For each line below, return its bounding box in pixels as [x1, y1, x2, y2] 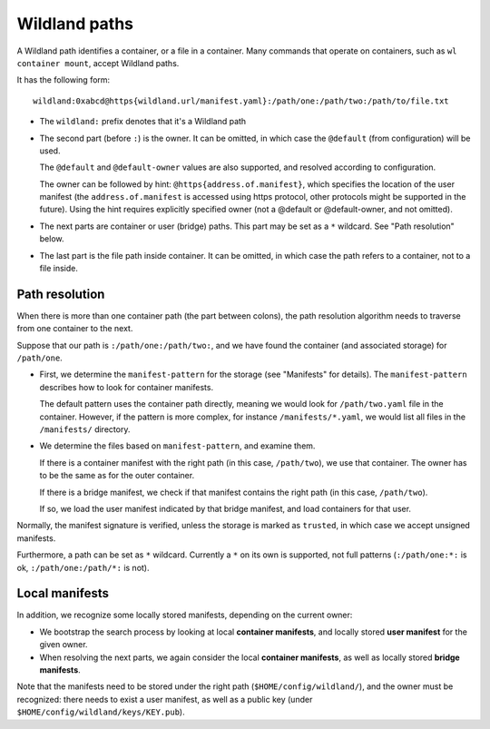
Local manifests [16, 586, 109, 601]
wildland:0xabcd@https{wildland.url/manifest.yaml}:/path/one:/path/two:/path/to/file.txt [33, 95, 449, 106]
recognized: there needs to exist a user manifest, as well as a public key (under [16, 694, 313, 704]
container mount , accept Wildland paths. [16, 57, 180, 68]
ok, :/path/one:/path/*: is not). [16, 562, 150, 573]
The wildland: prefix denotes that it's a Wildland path [39, 116, 247, 127]
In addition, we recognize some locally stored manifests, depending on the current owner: [16, 609, 353, 621]
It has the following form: [16, 74, 111, 85]
